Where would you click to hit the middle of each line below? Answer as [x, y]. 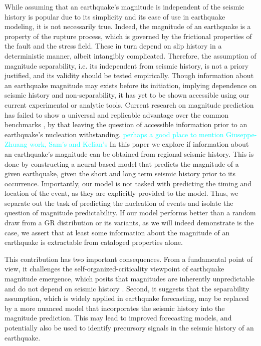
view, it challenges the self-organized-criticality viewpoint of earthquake [114, 269]
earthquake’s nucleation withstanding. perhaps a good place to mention [114, 134]
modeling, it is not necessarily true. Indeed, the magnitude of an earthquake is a [128, 26]
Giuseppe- [241, 134]
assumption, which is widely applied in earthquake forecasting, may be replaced [127, 298]
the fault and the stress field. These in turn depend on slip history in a [113, 46]
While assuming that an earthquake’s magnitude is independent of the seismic [124, 7]
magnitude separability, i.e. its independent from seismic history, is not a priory [127, 65]
